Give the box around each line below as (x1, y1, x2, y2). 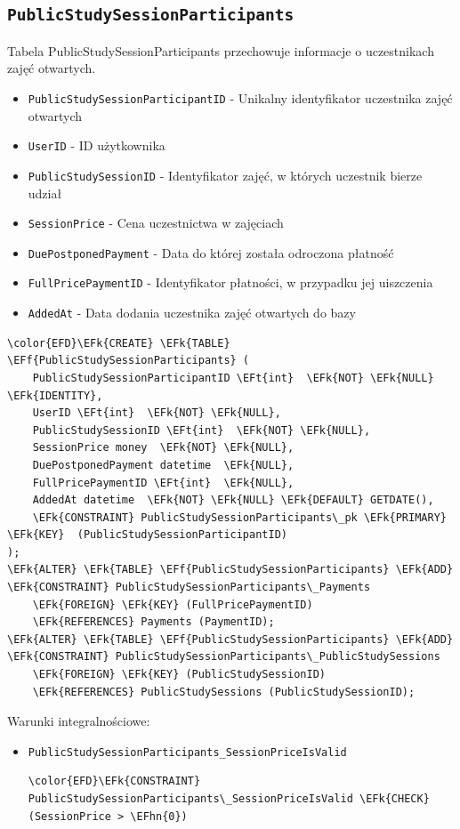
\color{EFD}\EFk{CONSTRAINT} (28, 775, 201, 788)
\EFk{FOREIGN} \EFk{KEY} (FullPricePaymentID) (32, 598, 313, 611)
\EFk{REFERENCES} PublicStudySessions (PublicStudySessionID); (32, 685, 416, 698)
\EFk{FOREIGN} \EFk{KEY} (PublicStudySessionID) (32, 668, 326, 681)
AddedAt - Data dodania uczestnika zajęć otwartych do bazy (28, 303, 356, 322)
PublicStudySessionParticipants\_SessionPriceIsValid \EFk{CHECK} (28, 793, 430, 806)
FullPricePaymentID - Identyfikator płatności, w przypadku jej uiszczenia (28, 273, 433, 292)
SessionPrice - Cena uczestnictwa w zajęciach (28, 213, 284, 232)
